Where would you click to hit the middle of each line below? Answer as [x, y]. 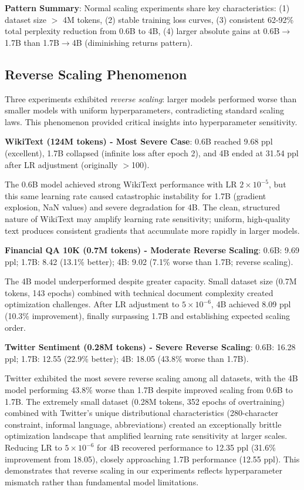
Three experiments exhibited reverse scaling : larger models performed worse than [151, 98]
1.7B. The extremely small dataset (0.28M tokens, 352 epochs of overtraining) [145, 401]
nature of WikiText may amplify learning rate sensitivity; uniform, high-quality [148, 218]
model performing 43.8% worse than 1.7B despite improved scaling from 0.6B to [149, 390]
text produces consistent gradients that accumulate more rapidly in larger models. [152, 230]
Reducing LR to [33, 447]
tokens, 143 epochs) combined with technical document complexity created [139, 292]
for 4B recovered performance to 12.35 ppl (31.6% [186, 447]
